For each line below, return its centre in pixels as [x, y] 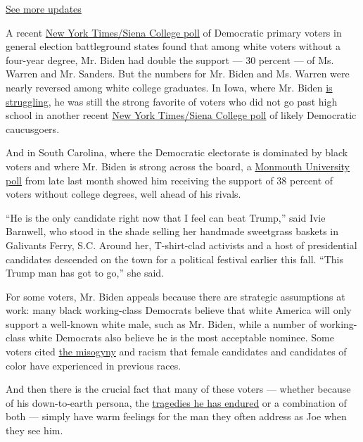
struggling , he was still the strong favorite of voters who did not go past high [172, 101]
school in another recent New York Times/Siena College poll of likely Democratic [181, 115]
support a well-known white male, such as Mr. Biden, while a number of [161, 323]
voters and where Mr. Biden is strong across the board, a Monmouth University [178, 166]
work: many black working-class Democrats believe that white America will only [179, 310]
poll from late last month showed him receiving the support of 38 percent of [170, 180]
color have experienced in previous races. [94, 365]
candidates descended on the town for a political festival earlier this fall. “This [175, 259]
